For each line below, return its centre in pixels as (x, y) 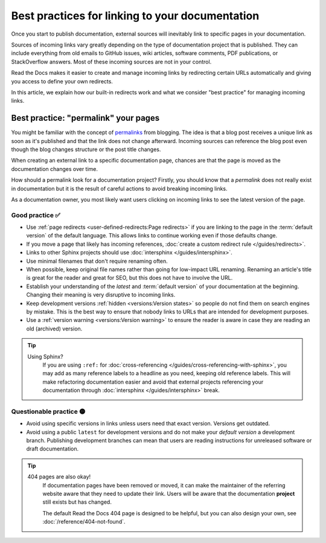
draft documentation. (53, 449)
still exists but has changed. (77, 502)
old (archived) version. (54, 329)
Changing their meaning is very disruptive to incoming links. (101, 295)
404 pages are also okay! (59, 477)
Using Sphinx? (45, 356)
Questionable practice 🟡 (48, 411)
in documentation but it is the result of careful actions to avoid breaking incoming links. (119, 188)
